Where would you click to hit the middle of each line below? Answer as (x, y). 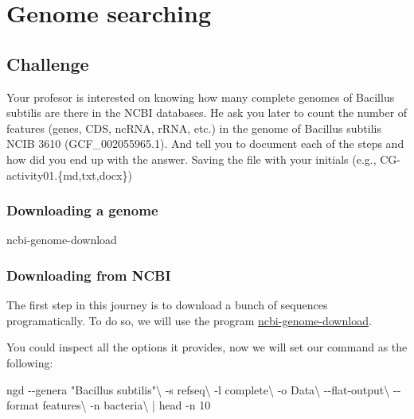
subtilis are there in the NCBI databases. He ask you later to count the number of (207, 113)
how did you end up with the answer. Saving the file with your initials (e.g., (191, 159)
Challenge (48, 63)
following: (30, 362)
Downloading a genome (82, 210)
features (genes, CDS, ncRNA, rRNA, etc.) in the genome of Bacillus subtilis (194, 128)
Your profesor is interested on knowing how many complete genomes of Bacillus (201, 97)
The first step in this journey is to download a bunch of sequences (167, 305)
